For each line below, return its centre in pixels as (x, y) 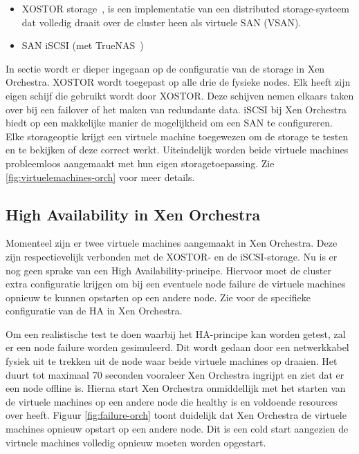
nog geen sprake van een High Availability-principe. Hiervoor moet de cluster (168, 270)
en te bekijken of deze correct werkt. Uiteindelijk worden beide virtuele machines (177, 150)
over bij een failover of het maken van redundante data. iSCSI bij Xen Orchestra (176, 109)
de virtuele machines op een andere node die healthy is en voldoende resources (172, 401)
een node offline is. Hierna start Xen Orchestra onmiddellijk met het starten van (176, 388)
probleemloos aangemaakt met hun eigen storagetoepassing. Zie (140, 163)
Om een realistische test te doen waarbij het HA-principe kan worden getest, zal (176, 333)
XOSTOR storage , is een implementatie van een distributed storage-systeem (186, 8)
